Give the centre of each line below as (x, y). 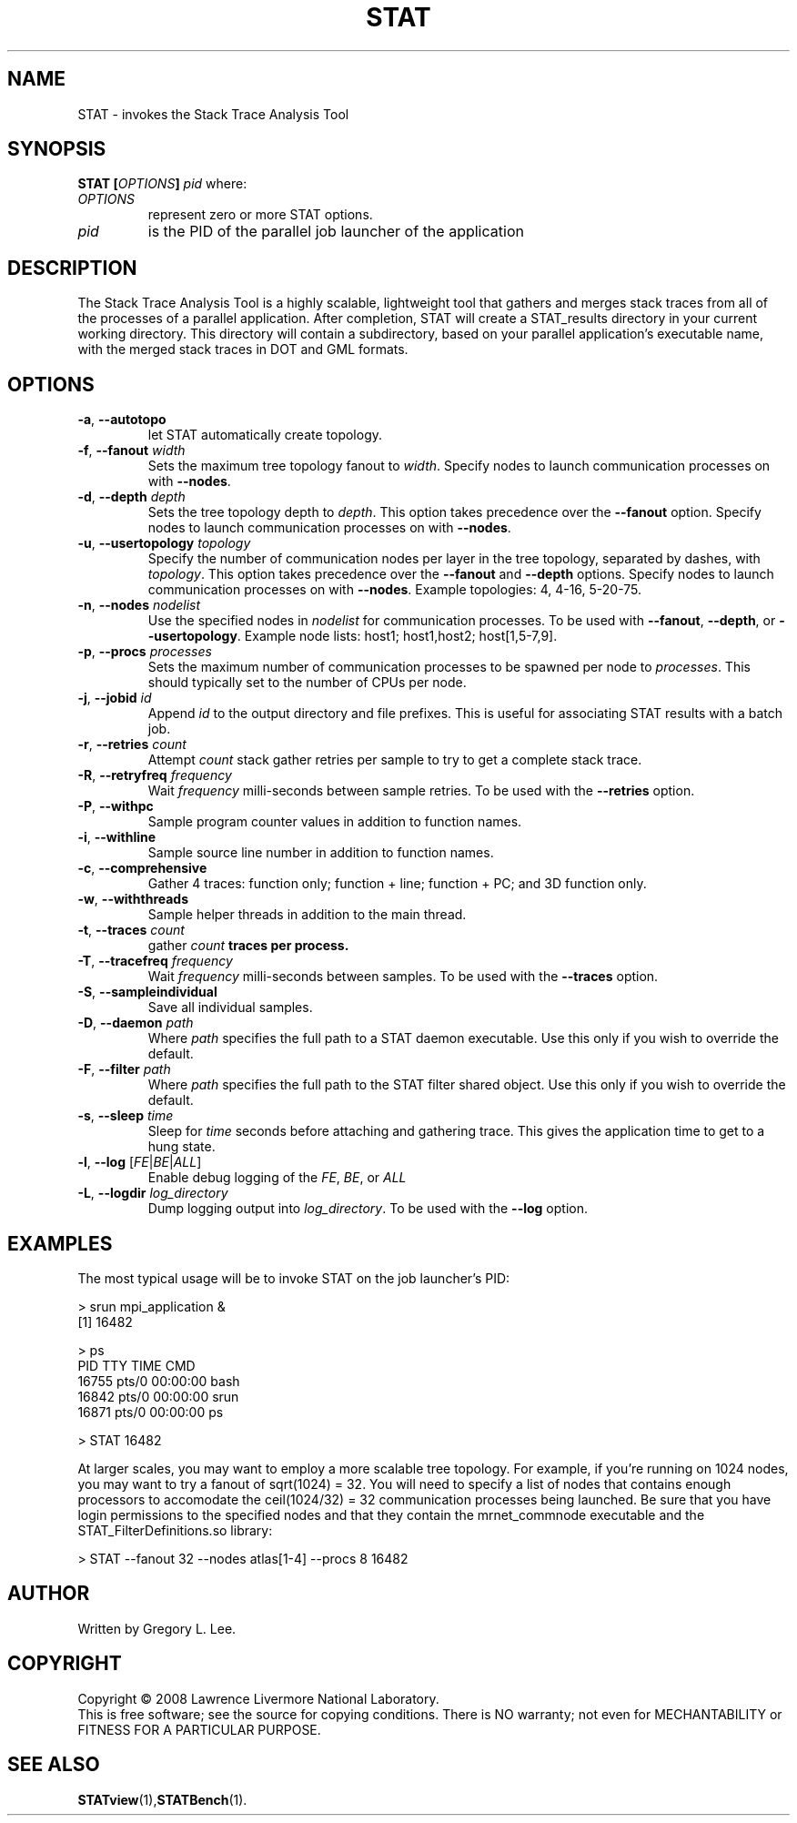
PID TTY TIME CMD (136, 1365)
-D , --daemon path (136, 1023)
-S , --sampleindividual (147, 992)
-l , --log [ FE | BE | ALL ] (140, 1162)
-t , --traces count (131, 930)
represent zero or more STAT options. (260, 215)
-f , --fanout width (131, 451)
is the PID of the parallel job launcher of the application (336, 232)
